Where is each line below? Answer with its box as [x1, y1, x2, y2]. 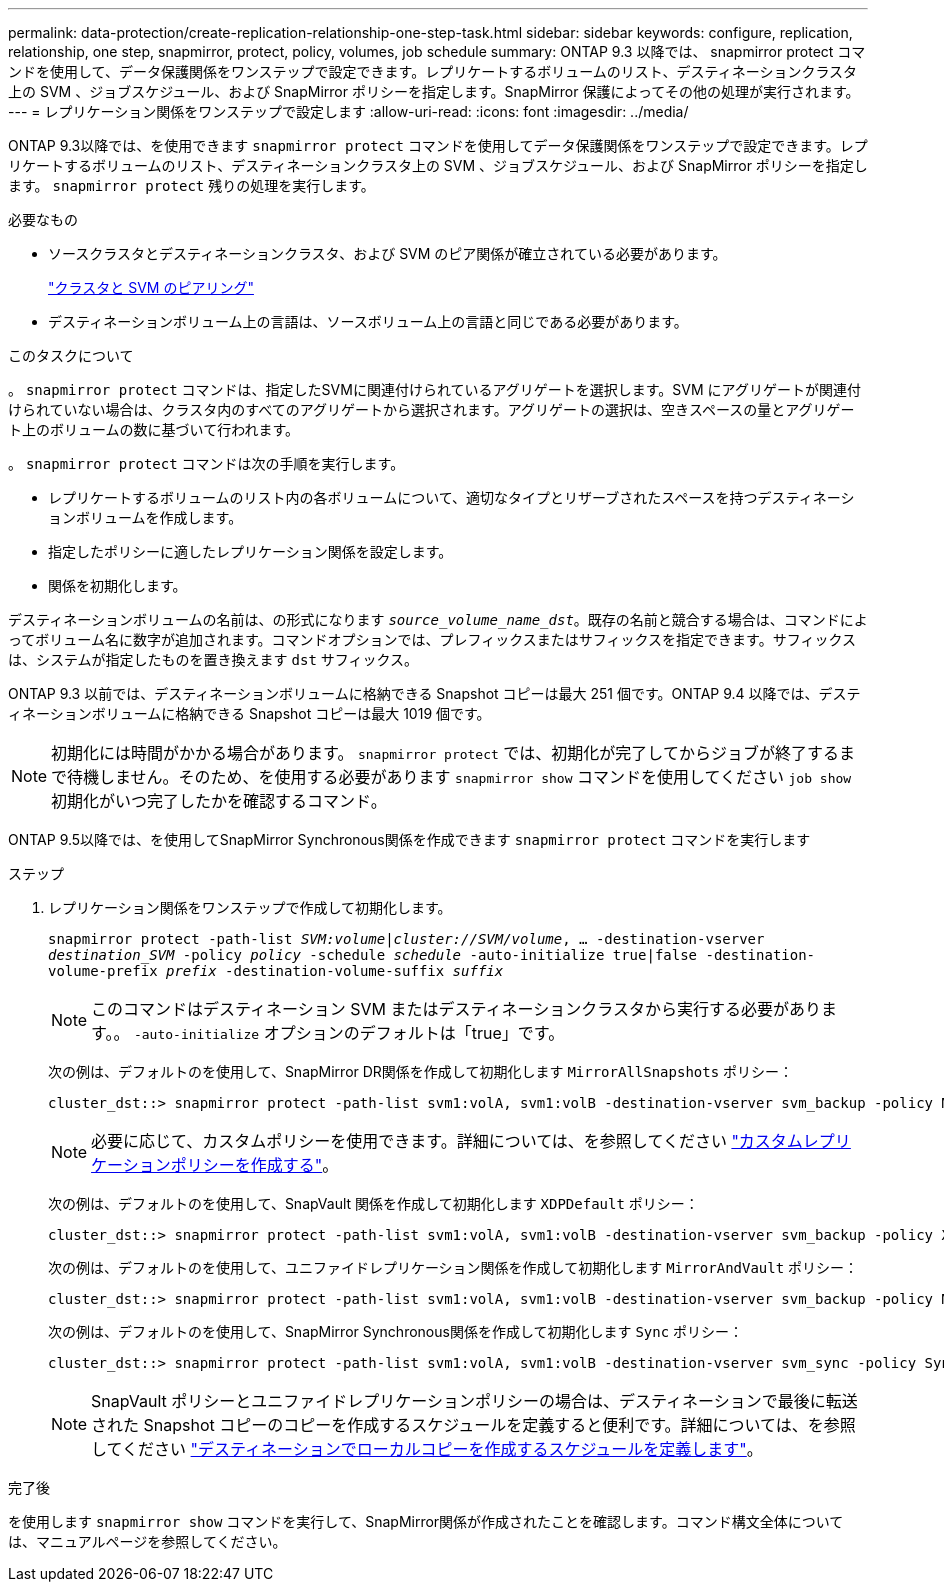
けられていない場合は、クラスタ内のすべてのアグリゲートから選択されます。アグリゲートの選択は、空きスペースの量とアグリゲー [8, 401, 855, 418]
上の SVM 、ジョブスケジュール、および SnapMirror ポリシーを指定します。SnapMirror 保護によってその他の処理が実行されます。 [8, 83, 860, 100]
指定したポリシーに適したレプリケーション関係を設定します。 [48, 543, 453, 560]
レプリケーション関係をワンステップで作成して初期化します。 [48, 899, 452, 916]
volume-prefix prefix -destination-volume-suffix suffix [48, 963, 504, 979]
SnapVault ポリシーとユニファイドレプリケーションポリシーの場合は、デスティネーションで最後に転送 [91, 1391, 858, 1411]
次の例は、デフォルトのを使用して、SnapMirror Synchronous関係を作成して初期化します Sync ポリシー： [48, 1323, 744, 1340]
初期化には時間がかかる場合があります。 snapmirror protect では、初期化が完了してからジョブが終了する [51, 743, 839, 763]
